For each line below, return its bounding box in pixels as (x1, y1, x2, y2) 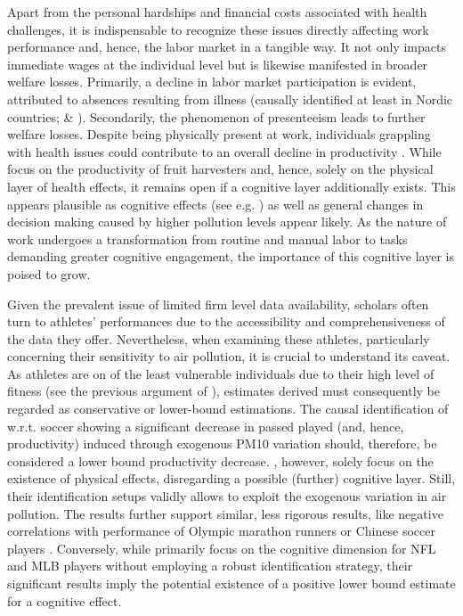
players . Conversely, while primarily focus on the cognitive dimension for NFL (7, 538, 436, 557)
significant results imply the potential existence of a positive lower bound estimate (7, 574, 456, 592)
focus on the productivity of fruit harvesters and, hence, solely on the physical (7, 160, 434, 178)
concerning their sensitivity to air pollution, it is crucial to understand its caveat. (7, 347, 451, 365)
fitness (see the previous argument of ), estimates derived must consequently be (7, 382, 441, 400)
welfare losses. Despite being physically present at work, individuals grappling (7, 125, 431, 144)
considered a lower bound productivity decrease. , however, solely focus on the (7, 451, 434, 470)
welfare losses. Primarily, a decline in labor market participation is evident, (7, 72, 417, 91)
